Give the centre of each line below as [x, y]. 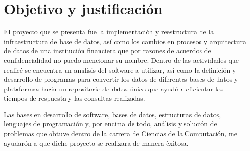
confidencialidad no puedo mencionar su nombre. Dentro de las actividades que [121, 60]
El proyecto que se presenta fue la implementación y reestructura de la [109, 32]
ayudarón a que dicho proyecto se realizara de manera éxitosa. [96, 143]
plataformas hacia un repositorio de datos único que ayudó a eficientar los [114, 88]
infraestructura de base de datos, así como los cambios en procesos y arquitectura [125, 41]
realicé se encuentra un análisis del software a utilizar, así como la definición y [120, 69]
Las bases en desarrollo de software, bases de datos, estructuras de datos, [113, 114]
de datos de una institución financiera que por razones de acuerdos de [108, 51]
